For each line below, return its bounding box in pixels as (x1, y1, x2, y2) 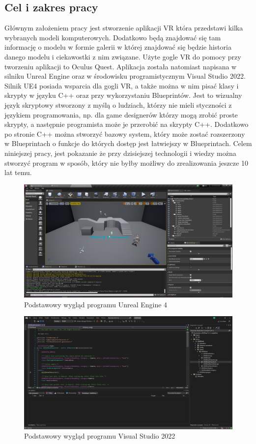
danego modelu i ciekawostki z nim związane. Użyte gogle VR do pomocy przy (4, 51, 241, 61)
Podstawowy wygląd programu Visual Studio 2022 (24, 431, 175, 441)
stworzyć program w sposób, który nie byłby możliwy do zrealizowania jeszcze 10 (4, 157, 248, 168)
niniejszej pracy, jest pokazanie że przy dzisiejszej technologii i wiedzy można (4, 148, 236, 158)
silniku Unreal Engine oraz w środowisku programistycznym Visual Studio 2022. (4, 71, 246, 81)
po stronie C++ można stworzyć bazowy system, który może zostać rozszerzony (4, 128, 245, 139)
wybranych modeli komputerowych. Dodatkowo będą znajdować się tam (4, 32, 221, 42)
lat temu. (4, 167, 32, 178)
